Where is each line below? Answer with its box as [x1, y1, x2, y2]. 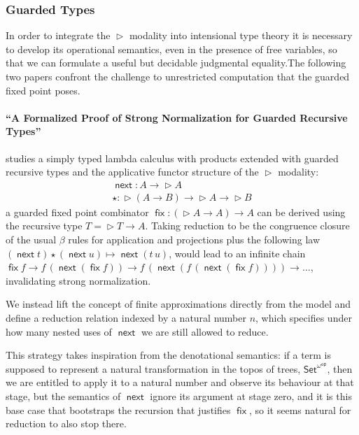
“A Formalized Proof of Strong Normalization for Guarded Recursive [6, 110, 348, 124]
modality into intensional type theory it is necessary [129, 28, 353, 43]
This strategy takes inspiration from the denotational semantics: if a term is [6, 348, 332, 362]
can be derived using [257, 204, 346, 219]
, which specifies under [255, 310, 352, 325]
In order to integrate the [6, 28, 111, 43]
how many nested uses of [6, 324, 112, 338]
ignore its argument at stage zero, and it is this [150, 388, 352, 403]
